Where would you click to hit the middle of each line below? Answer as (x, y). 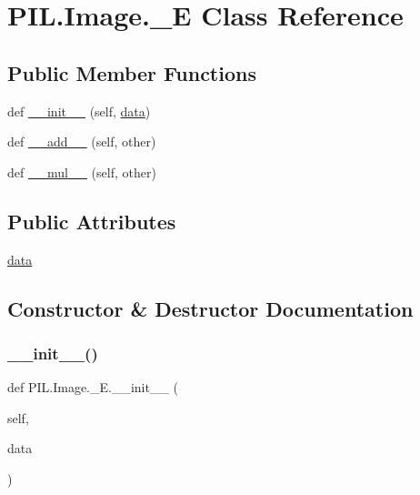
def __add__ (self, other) (82, 141)
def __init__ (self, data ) (79, 111)
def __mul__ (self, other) (82, 172)
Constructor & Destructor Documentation (210, 308)
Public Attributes (92, 221)
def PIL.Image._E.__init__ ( (93, 387)
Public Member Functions (132, 72)
